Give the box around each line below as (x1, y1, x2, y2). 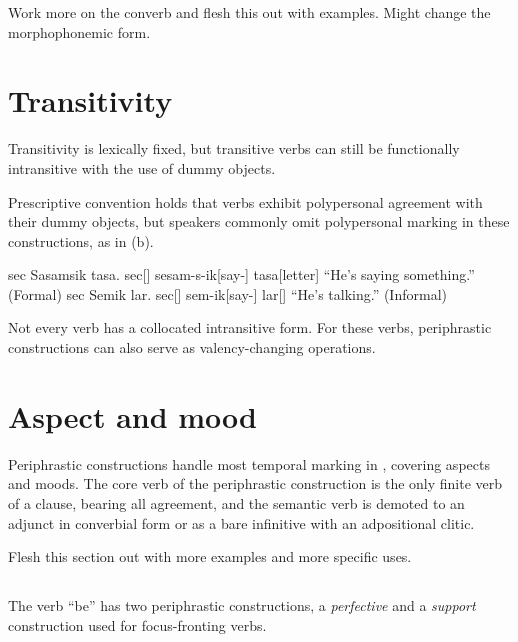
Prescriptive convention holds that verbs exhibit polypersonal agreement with (8, 191, 483, 212)
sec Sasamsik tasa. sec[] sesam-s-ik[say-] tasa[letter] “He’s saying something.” (8, 264, 475, 285)
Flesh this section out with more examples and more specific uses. (8, 546, 412, 567)
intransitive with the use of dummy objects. (8, 157, 276, 178)
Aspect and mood (8, 395, 258, 436)
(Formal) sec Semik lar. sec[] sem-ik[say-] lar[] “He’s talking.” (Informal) (8, 283, 447, 304)
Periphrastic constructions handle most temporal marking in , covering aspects (8, 453, 490, 474)
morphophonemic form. (8, 21, 151, 42)
